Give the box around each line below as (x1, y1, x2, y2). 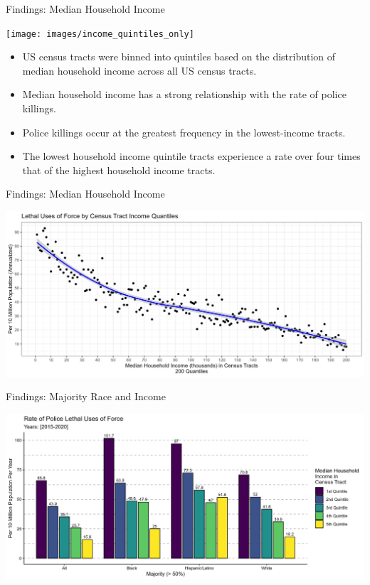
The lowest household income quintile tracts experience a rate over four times (22, 149, 361, 163)
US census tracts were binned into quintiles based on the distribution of (22, 49, 336, 64)
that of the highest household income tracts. (22, 162, 216, 177)
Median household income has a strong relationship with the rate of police (22, 87, 347, 102)
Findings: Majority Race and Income (6, 389, 166, 404)
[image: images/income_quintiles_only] (6, 28, 194, 39)
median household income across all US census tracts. (22, 63, 257, 77)
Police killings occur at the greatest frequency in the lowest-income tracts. (22, 124, 346, 139)
